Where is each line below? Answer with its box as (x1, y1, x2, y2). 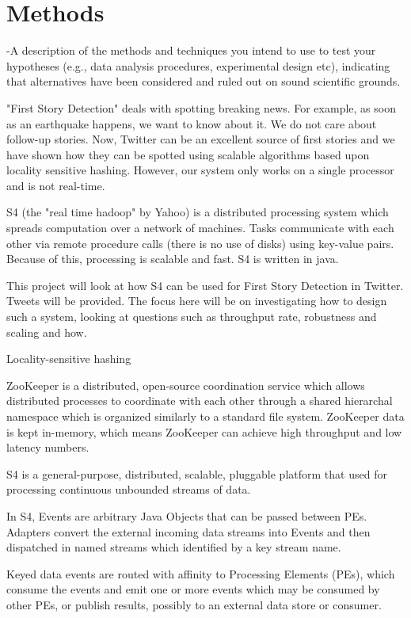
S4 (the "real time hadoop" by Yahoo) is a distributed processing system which (6, 204, 389, 220)
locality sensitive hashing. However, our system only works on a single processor (6, 162, 394, 178)
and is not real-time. (6, 177, 105, 193)
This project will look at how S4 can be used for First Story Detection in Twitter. (6, 277, 404, 293)
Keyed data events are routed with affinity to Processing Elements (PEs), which (6, 565, 395, 582)
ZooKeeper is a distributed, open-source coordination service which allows (6, 376, 365, 393)
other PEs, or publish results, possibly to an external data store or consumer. (6, 596, 382, 612)
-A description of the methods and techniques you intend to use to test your (6, 42, 376, 59)
